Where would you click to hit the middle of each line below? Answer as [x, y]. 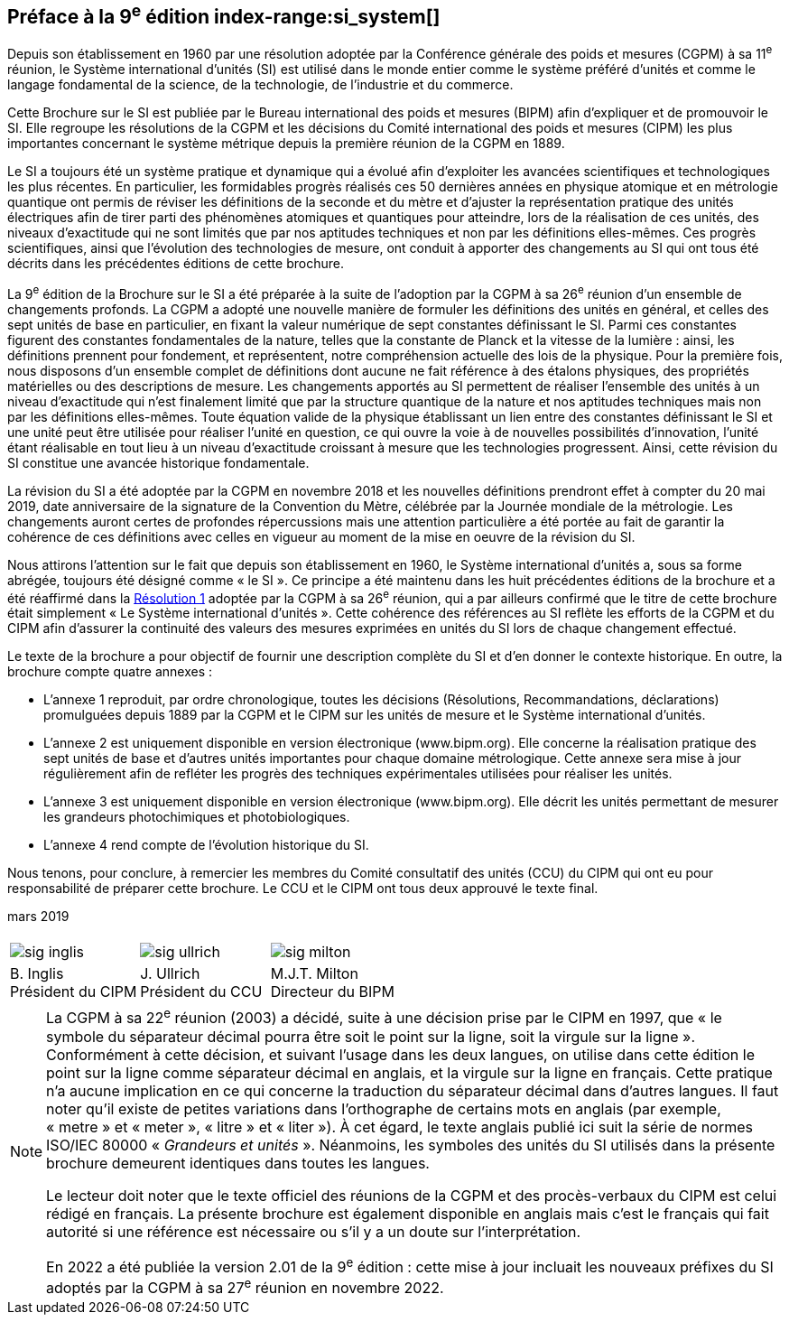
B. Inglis [37, 974]
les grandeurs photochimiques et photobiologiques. [197, 817]
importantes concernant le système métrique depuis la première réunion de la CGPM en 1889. [286, 144]
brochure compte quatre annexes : [110, 672]
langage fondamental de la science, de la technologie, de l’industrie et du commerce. [260, 85]
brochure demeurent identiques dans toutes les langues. [238, 1163]
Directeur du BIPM [332, 992]
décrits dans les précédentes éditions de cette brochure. [176, 264]
